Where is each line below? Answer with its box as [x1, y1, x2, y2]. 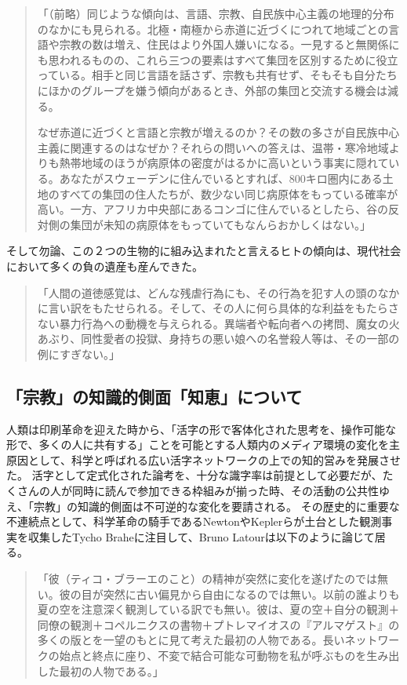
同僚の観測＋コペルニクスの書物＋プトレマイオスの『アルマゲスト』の [37, 616, 400, 632]
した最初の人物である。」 [37, 662, 164, 679]
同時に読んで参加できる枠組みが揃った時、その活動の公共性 [71, 483, 380, 499]
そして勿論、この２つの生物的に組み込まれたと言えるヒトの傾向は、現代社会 [6, 242, 402, 259]
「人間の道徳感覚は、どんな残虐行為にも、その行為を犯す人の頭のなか [37, 284, 400, 301]
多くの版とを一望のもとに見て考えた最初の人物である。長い [37, 632, 345, 648]
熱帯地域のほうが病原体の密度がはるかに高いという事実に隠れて [59, 155, 389, 171]
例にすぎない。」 [37, 345, 120, 362]
